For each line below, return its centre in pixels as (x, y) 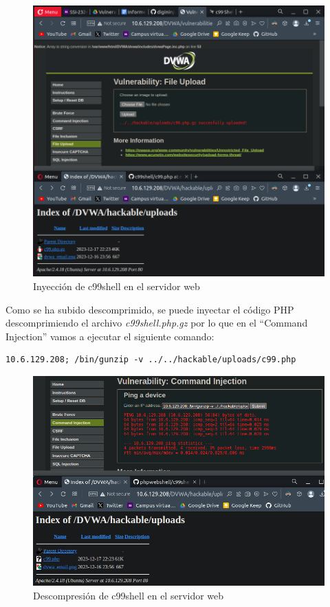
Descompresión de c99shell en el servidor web (129, 596)
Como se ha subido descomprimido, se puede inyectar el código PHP (150, 309)
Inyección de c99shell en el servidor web (117, 286)
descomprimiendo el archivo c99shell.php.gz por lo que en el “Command (157, 323)
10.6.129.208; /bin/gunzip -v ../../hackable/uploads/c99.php (151, 360)
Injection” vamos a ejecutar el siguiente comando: (110, 336)
